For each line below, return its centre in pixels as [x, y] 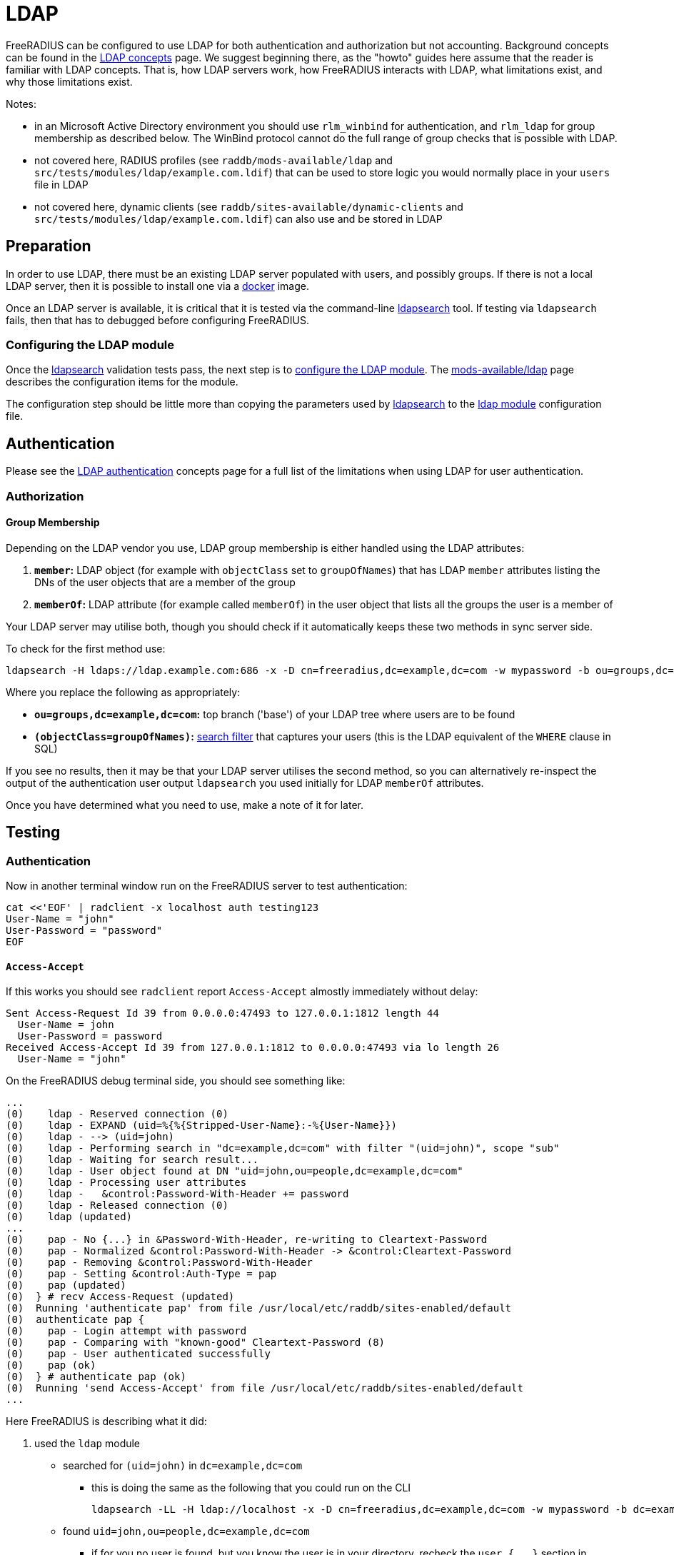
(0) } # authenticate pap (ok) [96, 1377]
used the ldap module [87, 1444]
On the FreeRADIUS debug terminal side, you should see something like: [176, 1081]
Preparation [49, 246]
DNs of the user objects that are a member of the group [165, 582]
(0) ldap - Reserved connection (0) [117, 1114]
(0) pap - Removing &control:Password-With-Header [159, 1263]
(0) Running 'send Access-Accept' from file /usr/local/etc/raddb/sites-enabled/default [265, 1388]
